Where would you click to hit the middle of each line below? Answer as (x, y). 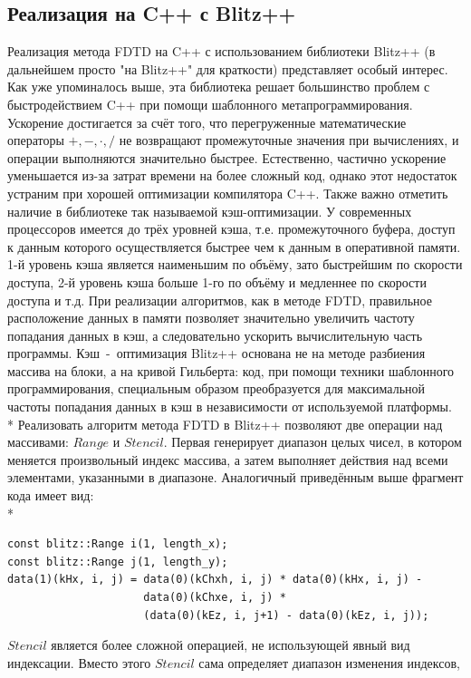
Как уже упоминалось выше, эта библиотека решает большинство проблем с (219, 87)
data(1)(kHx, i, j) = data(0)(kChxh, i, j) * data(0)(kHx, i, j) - (215, 580)
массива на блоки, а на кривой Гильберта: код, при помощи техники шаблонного (231, 370)
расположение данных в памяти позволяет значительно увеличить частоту (211, 318)
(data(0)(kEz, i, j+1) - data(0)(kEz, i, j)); (286, 615)
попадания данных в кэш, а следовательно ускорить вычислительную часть (215, 335)
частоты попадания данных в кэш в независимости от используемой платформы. (230, 407)
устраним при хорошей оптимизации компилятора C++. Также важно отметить (228, 193)
